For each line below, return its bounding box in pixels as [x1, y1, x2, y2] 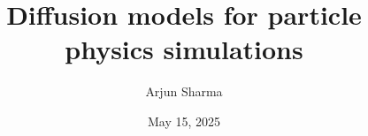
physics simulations [65, 31, 303, 67]
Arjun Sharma [145, 82, 223, 101]
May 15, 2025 [147, 111, 221, 130]
